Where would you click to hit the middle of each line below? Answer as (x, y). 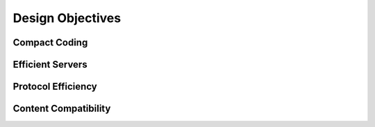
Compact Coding (50, 42)
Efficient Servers (50, 65)
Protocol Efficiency (55, 87)
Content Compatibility (62, 109)
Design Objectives (67, 18)
